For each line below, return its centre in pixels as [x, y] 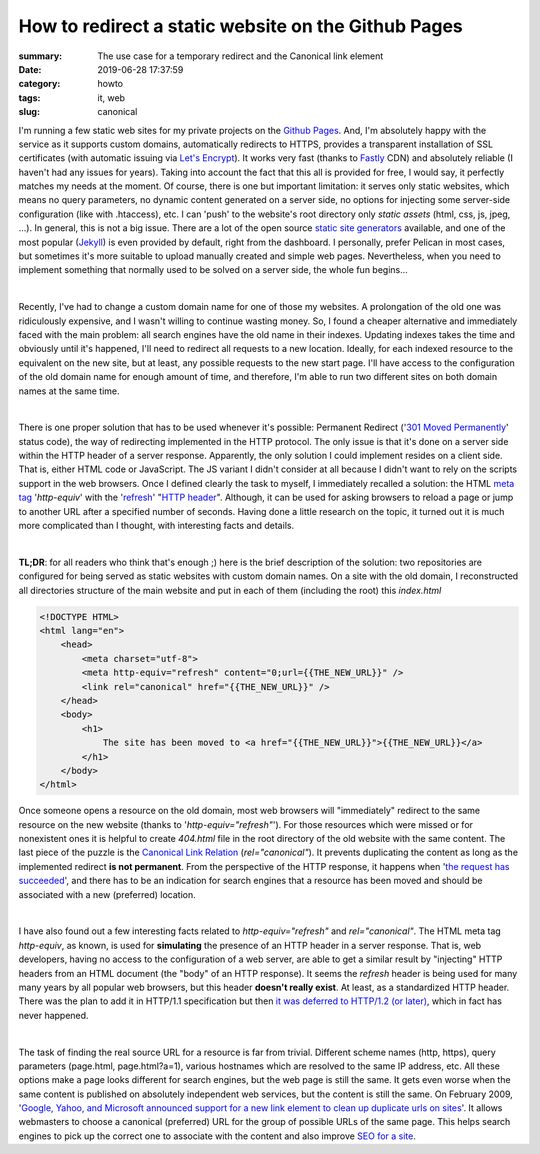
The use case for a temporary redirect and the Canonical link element [240, 56]
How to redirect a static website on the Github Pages [241, 26]
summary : [40, 56]
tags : [29, 97]
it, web [111, 97]
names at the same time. [69, 391]
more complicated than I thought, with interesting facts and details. [156, 526]
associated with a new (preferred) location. [107, 894]
